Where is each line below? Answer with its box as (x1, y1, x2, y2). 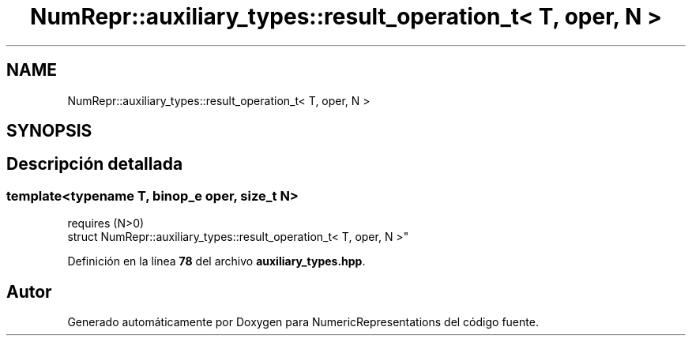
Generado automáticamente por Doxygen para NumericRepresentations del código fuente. (67, 315, 539, 329)
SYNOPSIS (6, 121, 92, 141)
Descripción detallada (6, 154, 183, 175)
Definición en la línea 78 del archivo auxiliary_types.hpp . (67, 254, 366, 269)
